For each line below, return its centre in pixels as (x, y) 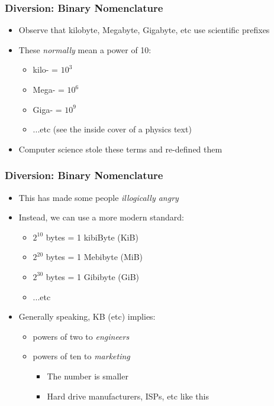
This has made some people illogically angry (99, 197)
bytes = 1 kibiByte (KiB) (92, 237)
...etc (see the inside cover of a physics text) (112, 129)
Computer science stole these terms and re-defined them (120, 149)
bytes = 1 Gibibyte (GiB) (93, 276)
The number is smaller (88, 376)
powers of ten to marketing (81, 356)
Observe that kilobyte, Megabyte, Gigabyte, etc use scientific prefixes (144, 30)
